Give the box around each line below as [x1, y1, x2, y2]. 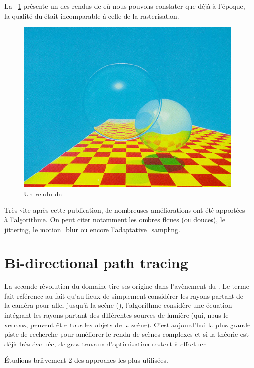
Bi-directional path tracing [4, 253, 188, 273]
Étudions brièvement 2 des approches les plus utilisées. [4, 355, 168, 365]
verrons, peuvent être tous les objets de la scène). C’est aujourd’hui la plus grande [4, 319, 251, 329]
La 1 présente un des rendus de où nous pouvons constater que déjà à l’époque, [4, 1, 245, 11]
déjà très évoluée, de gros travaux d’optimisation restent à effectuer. [4, 338, 208, 348]
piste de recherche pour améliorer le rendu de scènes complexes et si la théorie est [4, 329, 249, 339]
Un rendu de [24, 188, 62, 198]
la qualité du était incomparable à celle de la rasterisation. [4, 10, 179, 21]
